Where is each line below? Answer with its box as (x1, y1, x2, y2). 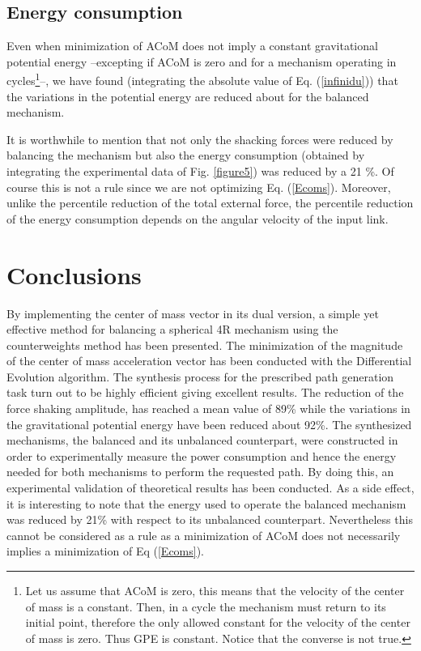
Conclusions (6, 257, 142, 291)
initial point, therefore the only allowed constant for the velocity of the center (25, 614, 410, 631)
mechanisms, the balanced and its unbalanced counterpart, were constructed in (6, 432, 398, 449)
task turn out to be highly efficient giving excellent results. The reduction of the (6, 384, 404, 401)
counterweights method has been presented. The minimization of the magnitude (6, 336, 403, 353)
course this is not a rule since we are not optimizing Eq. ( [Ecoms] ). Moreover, (6, 178, 391, 195)
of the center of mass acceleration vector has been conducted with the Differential (6, 352, 412, 369)
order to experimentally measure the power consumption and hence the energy (6, 447, 397, 464)
